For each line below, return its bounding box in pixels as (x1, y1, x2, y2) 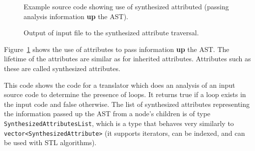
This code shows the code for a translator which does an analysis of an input (4, 79, 235, 90)
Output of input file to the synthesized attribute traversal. (24, 27, 199, 38)
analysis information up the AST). (24, 11, 128, 21)
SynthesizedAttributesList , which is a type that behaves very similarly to (4, 118, 234, 128)
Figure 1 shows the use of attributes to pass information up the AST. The (4, 44, 229, 54)
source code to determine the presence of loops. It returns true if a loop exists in (4, 89, 246, 100)
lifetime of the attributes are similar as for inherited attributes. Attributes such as (4, 53, 251, 64)
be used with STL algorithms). (4, 137, 97, 148)
